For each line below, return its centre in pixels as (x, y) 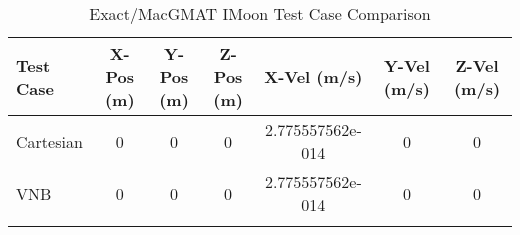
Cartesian (49, 141)
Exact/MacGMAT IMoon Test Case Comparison (260, 13)
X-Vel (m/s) (313, 76)
